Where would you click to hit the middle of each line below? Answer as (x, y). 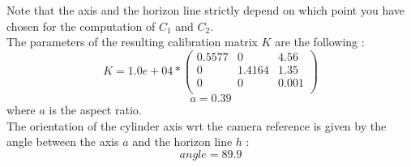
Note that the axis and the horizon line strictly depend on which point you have (206, 10)
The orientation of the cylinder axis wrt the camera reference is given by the (197, 125)
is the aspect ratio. (95, 109)
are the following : (320, 42)
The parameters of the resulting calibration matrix (132, 42)
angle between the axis (63, 141)
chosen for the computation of (81, 26)
